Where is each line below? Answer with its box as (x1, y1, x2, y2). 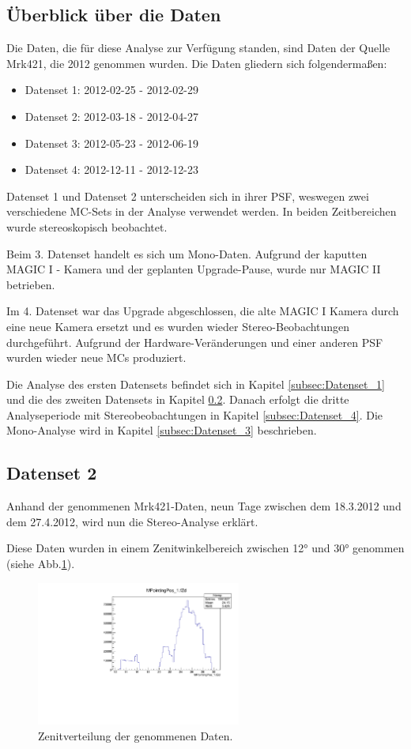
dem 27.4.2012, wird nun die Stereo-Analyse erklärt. (6, 513, 258, 529)
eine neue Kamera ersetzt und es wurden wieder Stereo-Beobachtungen (6, 318, 350, 334)
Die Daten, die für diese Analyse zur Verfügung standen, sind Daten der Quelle (6, 40, 390, 56)
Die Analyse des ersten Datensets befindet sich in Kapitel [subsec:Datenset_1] (6, 375, 385, 392)
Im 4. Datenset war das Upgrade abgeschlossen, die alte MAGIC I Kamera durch (6, 303, 399, 319)
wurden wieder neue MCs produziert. (6, 349, 187, 366)
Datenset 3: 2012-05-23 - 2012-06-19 (25, 134, 198, 151)
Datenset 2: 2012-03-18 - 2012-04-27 (25, 107, 198, 124)
